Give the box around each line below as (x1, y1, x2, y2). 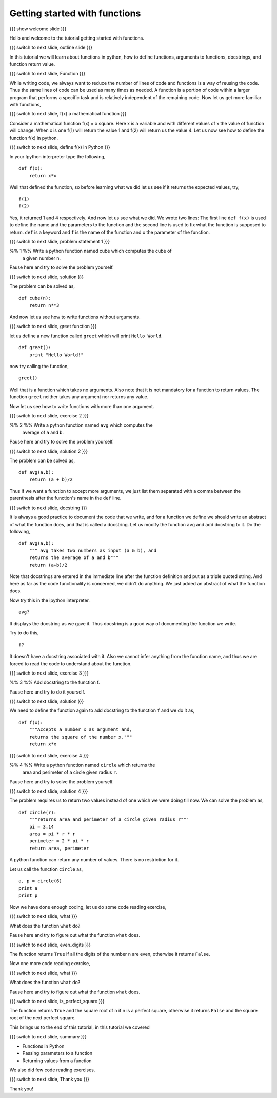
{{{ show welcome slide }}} (9, 26, 67, 32)
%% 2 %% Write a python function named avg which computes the (9, 422, 153, 428)
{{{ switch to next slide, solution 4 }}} (9, 788, 88, 794)
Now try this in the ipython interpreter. (9, 597, 90, 603)
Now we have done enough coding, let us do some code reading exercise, (9, 904, 167, 910)
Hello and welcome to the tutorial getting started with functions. (9, 35, 145, 41)
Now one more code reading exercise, (9, 960, 91, 967)
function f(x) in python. (9, 134, 58, 141)
